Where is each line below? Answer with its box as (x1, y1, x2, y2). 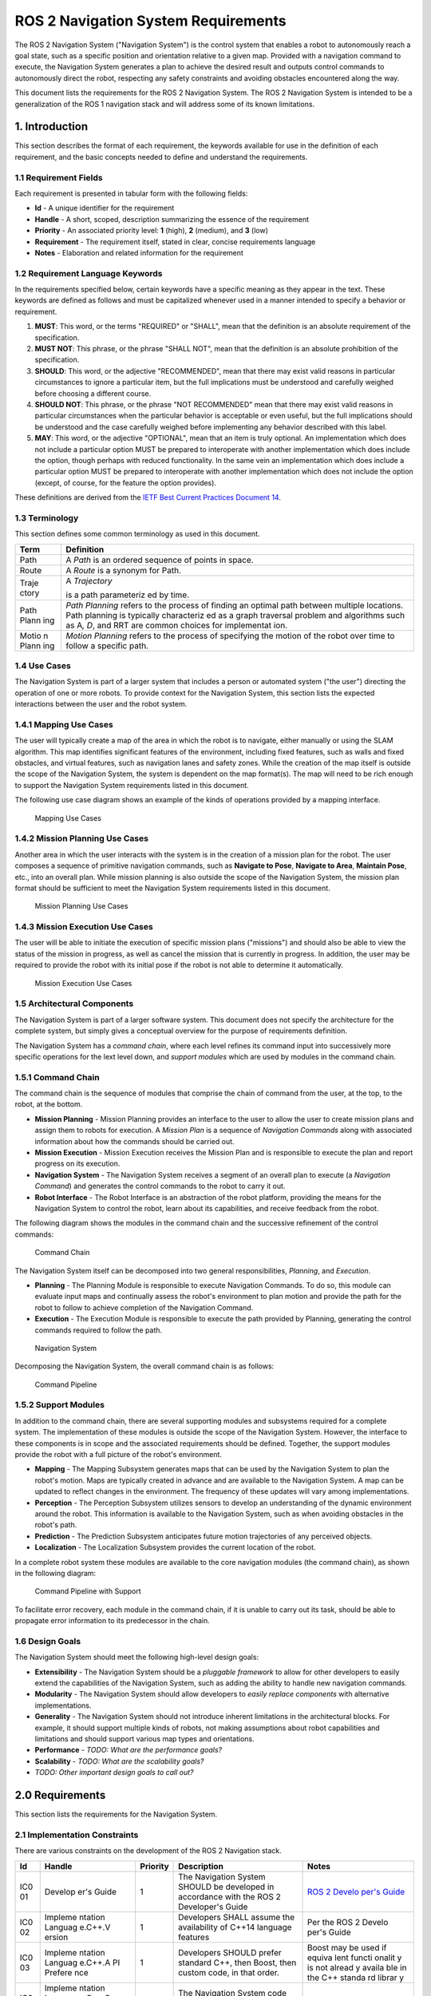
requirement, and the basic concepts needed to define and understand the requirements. (14, 152, 308, 161)
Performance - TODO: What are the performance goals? (34, 1745, 223, 1755)
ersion (44, 1931, 69, 1943)
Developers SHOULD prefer (178, 1946, 283, 1958)
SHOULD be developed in (178, 1881, 275, 1892)
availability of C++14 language (178, 1921, 292, 1932)
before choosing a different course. (34, 388, 152, 398)
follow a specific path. (65, 640, 149, 651)
